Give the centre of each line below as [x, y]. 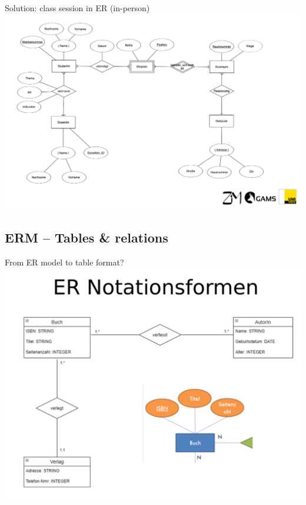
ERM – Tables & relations [87, 237]
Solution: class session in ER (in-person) [77, 8]
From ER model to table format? [64, 262]
